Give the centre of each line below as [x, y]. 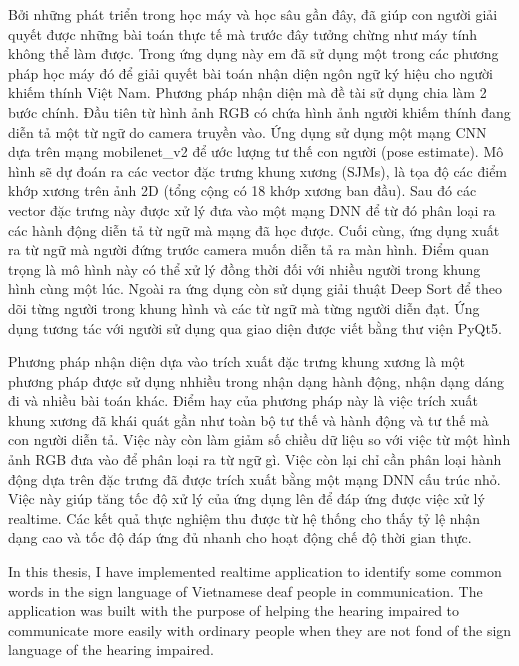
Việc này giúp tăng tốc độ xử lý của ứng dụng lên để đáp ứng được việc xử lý [246, 498]
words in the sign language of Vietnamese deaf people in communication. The [245, 590]
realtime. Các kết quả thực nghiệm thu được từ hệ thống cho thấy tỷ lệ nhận [244, 517]
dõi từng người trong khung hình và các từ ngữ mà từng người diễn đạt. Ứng [244, 307]
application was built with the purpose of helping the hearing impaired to [234, 610]
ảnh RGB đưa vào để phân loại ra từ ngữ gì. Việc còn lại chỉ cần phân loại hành [255, 459]
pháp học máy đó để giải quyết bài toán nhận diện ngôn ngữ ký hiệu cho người [251, 72]
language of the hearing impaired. [111, 649]
